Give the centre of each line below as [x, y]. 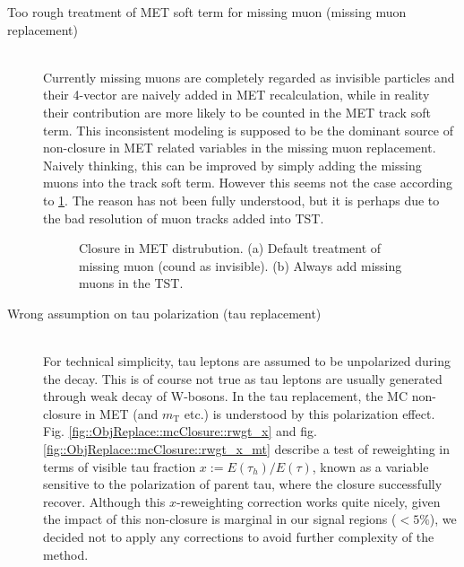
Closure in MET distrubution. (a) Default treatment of [230, 248]
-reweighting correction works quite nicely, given [308, 501]
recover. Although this [104, 501]
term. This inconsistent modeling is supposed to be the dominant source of [248, 130]
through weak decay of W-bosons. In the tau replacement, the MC [225, 396]
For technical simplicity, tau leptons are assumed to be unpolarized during [247, 361]
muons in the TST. [131, 283]
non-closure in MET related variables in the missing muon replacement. [240, 148]
